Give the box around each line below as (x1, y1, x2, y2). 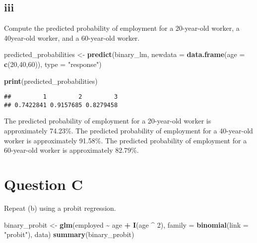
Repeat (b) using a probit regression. (4, 202, 116, 213)
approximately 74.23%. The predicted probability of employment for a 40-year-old (4, 125, 253, 136)
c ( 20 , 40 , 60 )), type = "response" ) (4, 59, 102, 69)
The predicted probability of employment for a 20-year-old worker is (4, 116, 211, 126)
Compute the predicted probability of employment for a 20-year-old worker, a (4, 23, 240, 33)
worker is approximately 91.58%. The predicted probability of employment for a (4, 135, 247, 145)
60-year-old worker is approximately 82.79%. (4, 145, 139, 155)
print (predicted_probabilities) (4, 75, 98, 86)
